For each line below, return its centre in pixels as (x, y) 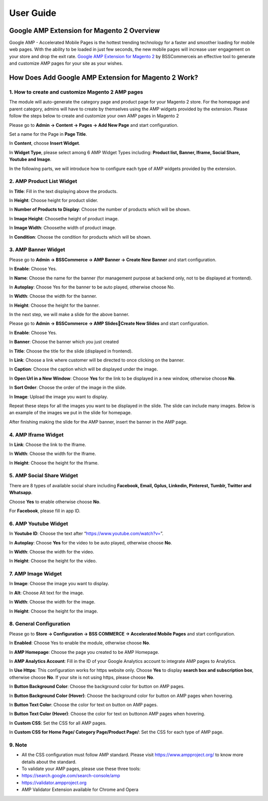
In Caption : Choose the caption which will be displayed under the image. (84, 369)
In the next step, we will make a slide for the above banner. (69, 314)
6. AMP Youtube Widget (39, 524)
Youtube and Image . (30, 160)
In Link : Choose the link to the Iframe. (48, 445)
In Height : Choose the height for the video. (53, 561)
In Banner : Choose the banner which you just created (64, 342)
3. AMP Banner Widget (37, 250)
